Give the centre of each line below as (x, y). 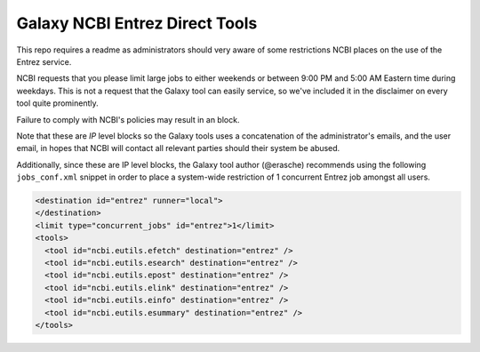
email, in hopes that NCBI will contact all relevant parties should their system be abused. (178, 148)
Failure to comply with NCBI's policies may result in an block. (128, 119)
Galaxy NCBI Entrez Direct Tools (137, 23)
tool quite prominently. (58, 103)
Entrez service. (44, 61)
